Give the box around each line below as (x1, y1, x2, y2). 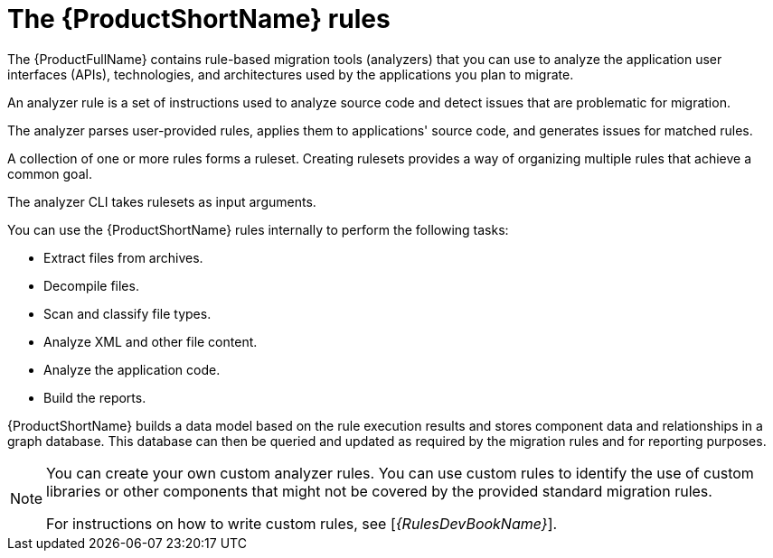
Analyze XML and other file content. (43, 333, 258, 349)
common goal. (7, 165, 92, 181)
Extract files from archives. (43, 249, 203, 265)
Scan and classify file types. (43, 305, 212, 321)
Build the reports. (43, 389, 146, 405)
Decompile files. (43, 277, 139, 293)
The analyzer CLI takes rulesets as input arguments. (7, 193, 316, 209)
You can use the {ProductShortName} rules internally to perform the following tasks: (7, 221, 509, 237)
